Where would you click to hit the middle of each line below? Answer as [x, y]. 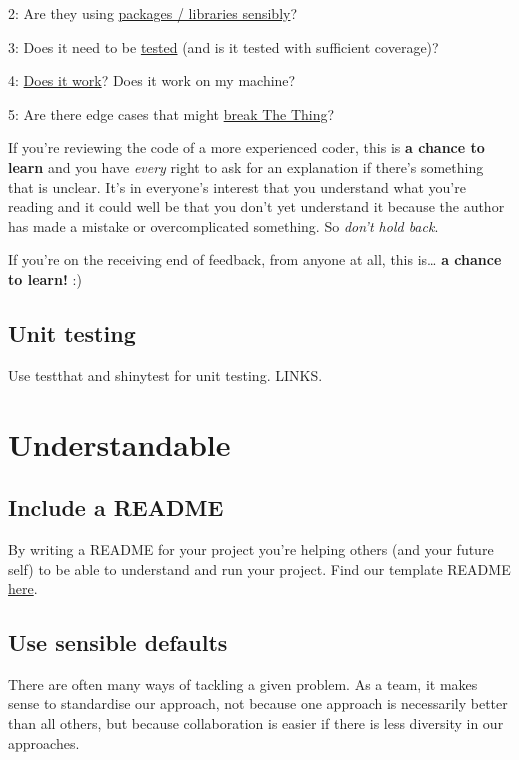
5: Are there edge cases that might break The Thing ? [171, 113]
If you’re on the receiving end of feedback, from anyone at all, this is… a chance [255, 259]
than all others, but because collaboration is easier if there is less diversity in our [256, 723]
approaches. [44, 742]
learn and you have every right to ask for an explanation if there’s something [246, 166]
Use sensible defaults [118, 642]
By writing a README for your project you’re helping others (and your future [251, 548]
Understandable [119, 443]
